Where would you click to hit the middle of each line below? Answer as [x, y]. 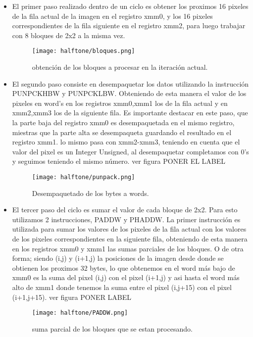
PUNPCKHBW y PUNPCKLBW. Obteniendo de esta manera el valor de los [129, 93]
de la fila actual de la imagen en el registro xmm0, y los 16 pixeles [112, 16]
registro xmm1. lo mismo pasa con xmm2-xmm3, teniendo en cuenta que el [126, 142]
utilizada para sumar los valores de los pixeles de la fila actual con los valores [129, 229]
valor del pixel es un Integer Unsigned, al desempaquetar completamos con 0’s [130, 151]
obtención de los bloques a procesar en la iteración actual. [120, 67]
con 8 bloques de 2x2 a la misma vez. [69, 35]
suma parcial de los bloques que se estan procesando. [112, 328]
